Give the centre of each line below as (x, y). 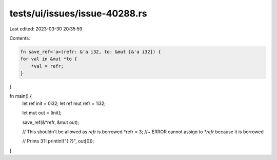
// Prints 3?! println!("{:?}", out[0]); (58, 141)
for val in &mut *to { (49, 59)
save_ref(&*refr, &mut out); (51, 122)
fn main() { (21, 96)
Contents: (20, 38)
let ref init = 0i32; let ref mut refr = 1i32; (64, 103)
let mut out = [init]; (42, 113)
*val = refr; (47, 66)
